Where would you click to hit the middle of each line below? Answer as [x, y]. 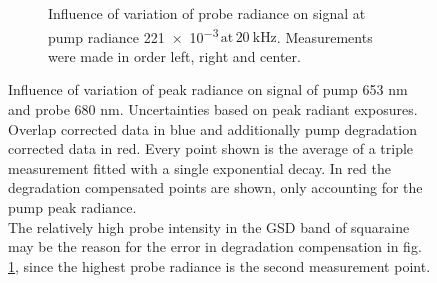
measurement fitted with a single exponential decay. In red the [199, 167]
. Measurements [324, 36]
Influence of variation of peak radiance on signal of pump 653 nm [208, 89]
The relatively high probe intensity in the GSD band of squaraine [209, 226]
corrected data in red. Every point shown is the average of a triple [211, 148]
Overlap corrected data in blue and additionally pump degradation [212, 128]
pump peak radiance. [72, 207]
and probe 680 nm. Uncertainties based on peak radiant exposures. [213, 109]
